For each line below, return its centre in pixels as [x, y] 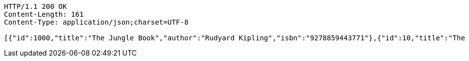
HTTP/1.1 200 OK [36, 6]
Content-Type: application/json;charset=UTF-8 [96, 22]
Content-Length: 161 [44, 14]
